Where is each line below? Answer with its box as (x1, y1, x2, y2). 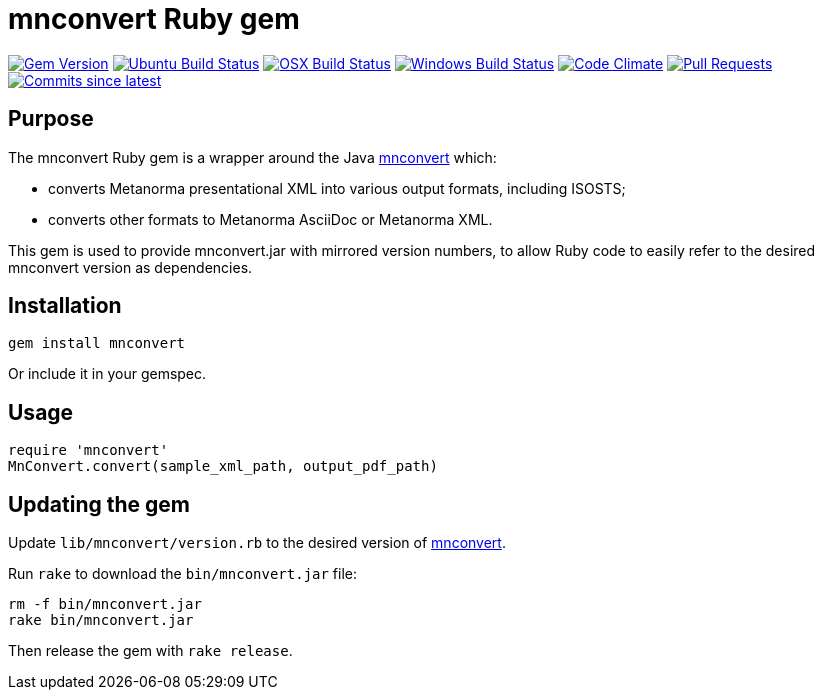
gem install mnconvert (8, 335, 186, 352)
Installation (8, 293, 122, 319)
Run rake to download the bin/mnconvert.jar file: (8, 565, 358, 583)
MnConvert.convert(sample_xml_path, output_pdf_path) (8, 458, 438, 475)
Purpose (8, 106, 94, 132)
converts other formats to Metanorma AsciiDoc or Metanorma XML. (48, 210, 493, 228)
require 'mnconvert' (8, 442, 169, 459)
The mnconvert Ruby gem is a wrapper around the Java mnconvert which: (8, 148, 497, 166)
